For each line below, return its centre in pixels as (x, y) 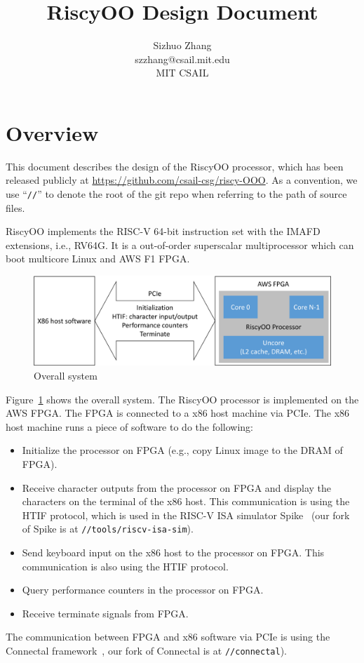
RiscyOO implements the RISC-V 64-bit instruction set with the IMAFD (163, 231)
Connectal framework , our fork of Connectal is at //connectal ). (146, 650)
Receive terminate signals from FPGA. (105, 613)
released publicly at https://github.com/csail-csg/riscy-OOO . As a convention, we (182, 180)
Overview (52, 132)
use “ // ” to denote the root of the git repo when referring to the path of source (176, 194)
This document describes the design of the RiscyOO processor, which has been (175, 166)
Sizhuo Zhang (182, 45)
